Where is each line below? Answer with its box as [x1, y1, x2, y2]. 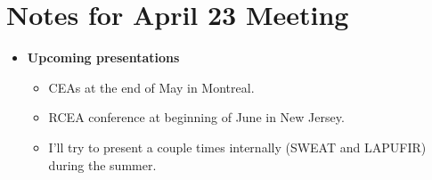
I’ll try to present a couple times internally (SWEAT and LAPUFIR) [48, 137, 427, 156]
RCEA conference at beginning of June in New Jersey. [48, 108, 345, 127]
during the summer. [48, 155, 157, 174]
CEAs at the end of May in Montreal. [48, 78, 255, 96]
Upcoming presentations [27, 48, 180, 67]
